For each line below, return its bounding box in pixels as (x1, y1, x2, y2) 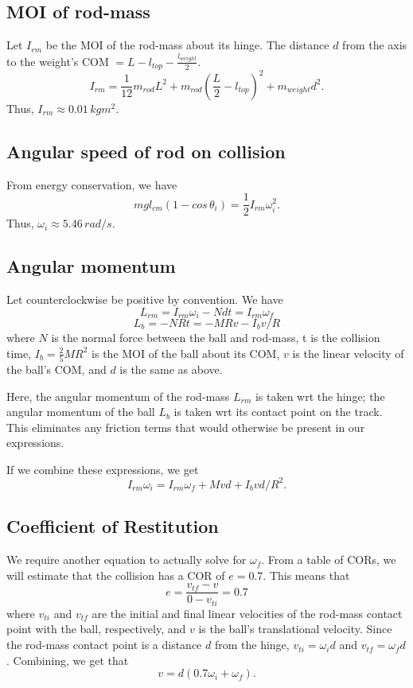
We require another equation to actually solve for (6, 551, 247, 568)
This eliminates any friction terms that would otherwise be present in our (6, 418, 365, 435)
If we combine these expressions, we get (6, 461, 199, 477)
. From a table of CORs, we (261, 551, 396, 568)
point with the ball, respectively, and (6, 620, 186, 637)
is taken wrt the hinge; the (255, 387, 385, 404)
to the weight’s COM (6, 52, 109, 69)
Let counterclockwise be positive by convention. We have (6, 290, 283, 307)
